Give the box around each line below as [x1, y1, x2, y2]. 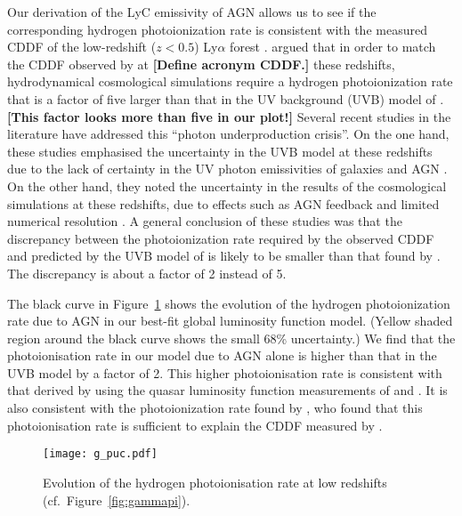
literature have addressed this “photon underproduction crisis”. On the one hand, [7, 125, 450, 143]
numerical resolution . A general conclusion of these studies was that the [7, 212, 402, 230]
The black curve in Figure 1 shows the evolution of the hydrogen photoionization [7, 294, 450, 312]
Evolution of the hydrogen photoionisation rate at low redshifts [43, 472, 387, 491]
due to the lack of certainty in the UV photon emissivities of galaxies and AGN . [7, 159, 448, 178]
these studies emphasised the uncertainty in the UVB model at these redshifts [7, 141, 433, 160]
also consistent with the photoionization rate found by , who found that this [7, 399, 423, 417]
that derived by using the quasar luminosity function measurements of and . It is [7, 381, 448, 399]
